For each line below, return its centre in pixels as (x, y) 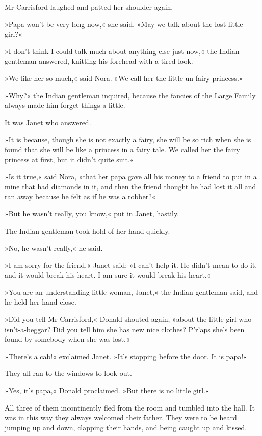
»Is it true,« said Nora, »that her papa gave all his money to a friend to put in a (131, 176)
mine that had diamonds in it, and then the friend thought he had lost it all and (130, 186)
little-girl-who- (231, 319)
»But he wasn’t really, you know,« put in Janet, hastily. (92, 213)
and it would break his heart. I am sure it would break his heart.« (108, 275)
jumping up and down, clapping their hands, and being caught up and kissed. (126, 427)
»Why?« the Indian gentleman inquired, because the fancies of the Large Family (130, 95)
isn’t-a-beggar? (28, 329)
